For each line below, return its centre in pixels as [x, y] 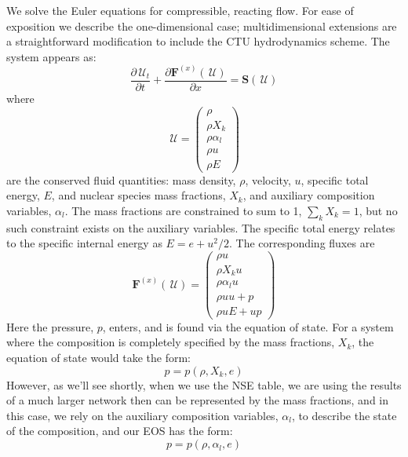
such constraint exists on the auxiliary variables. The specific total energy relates [201, 227]
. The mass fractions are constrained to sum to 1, [183, 210]
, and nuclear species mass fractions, [138, 195]
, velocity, [268, 179]
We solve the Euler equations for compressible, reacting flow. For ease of [180, 10]
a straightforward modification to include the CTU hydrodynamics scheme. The [198, 41]
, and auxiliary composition [309, 195]
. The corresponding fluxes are [302, 243]
